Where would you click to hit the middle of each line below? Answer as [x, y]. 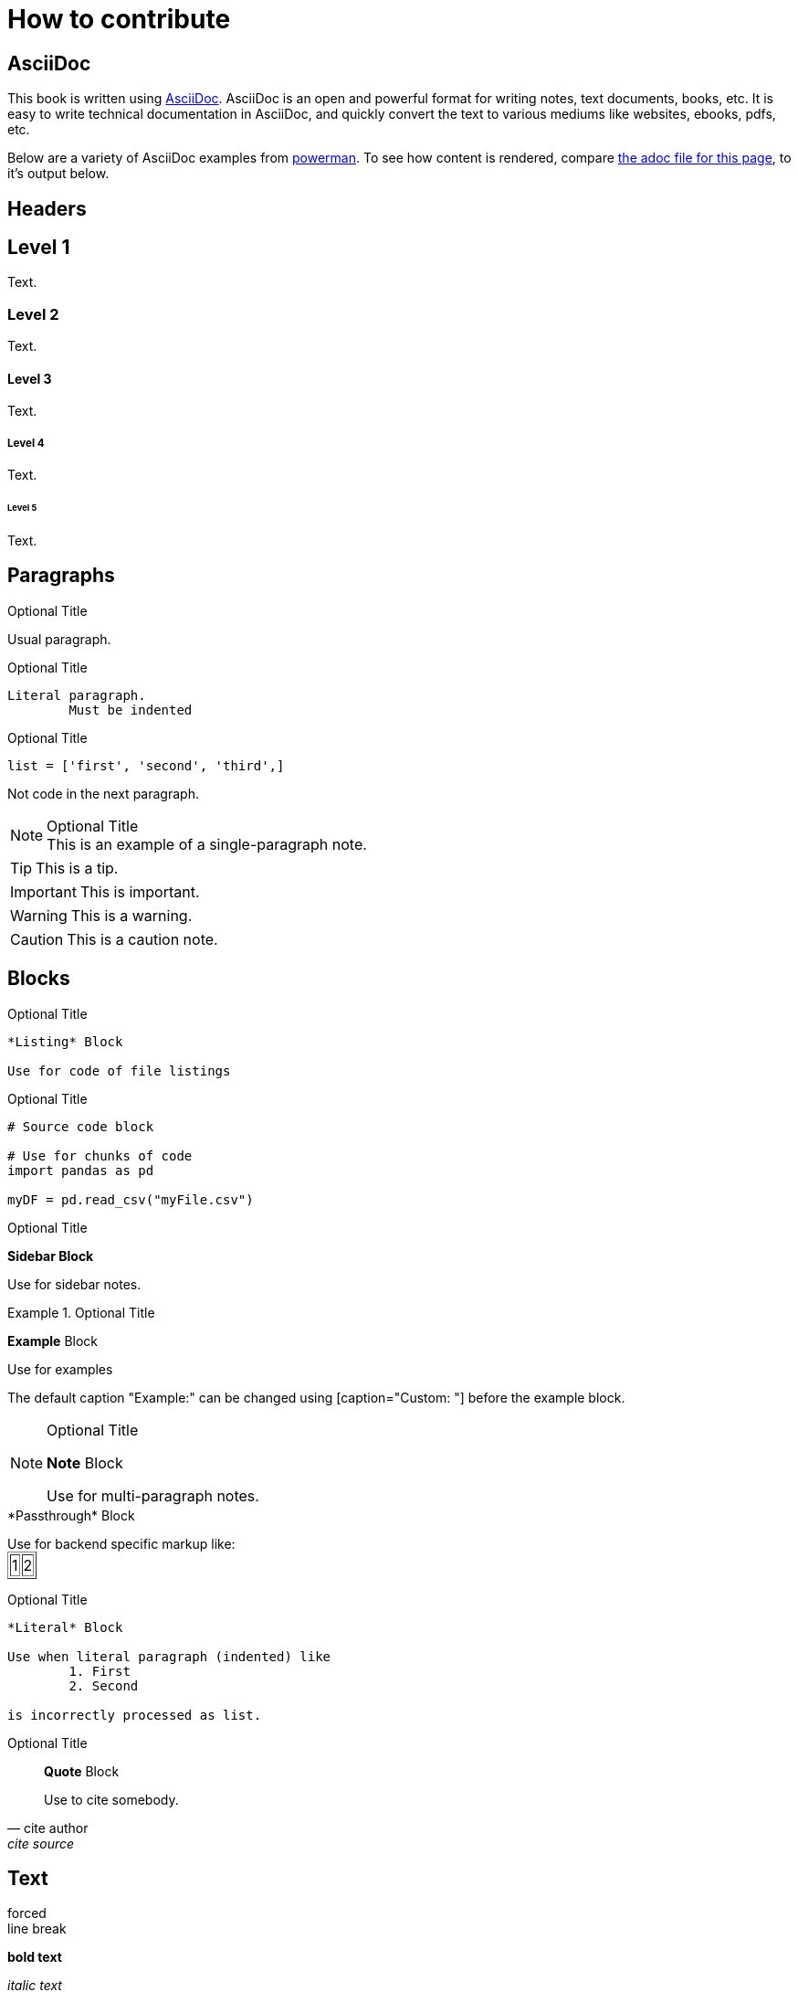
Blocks [39, 979]
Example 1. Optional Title [81, 1312]
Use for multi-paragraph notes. [153, 1495]
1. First [100, 1671]
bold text [35, 1957]
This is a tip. [77, 868]
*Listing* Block [65, 1041]
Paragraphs [61, 576]
